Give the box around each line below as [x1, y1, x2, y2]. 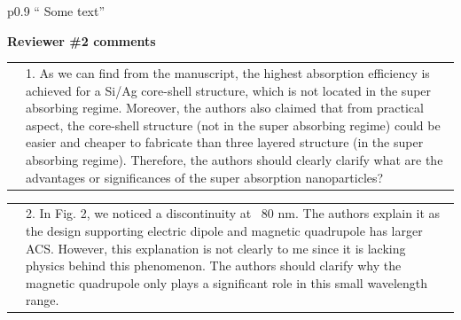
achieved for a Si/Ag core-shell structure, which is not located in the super [26, 81, 432, 99]
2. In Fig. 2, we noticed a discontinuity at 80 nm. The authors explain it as [26, 204, 441, 222]
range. [26, 291, 59, 309]
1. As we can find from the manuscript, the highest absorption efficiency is [26, 63, 430, 82]
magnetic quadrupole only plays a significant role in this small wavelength [26, 273, 428, 292]
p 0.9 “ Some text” [7, 2, 105, 20]
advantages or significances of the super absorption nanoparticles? [26, 168, 384, 186]
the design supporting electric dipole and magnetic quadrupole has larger [26, 221, 423, 239]
